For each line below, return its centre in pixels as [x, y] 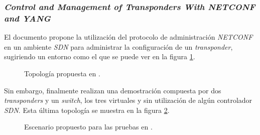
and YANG [27, 18]
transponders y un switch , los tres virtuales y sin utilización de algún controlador [128, 100]
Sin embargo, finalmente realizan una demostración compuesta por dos [113, 90]
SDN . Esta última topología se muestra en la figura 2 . [87, 110]
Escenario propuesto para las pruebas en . [88, 127]
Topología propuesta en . [62, 73]
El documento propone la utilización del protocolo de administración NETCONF [128, 37]
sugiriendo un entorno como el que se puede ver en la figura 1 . [100, 56]
